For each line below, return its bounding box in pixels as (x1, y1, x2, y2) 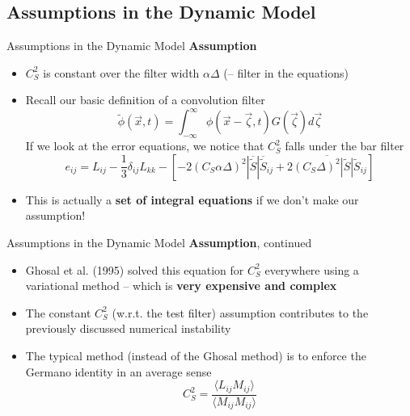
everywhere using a (264, 261, 359, 278)
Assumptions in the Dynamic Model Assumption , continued (6, 234, 312, 251)
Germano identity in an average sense (25, 363, 212, 380)
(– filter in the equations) (223, 64, 349, 81)
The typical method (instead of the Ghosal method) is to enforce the (25, 347, 366, 364)
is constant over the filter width (43, 64, 200, 81)
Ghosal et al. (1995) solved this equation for (25, 261, 244, 278)
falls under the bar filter (285, 137, 404, 154)
